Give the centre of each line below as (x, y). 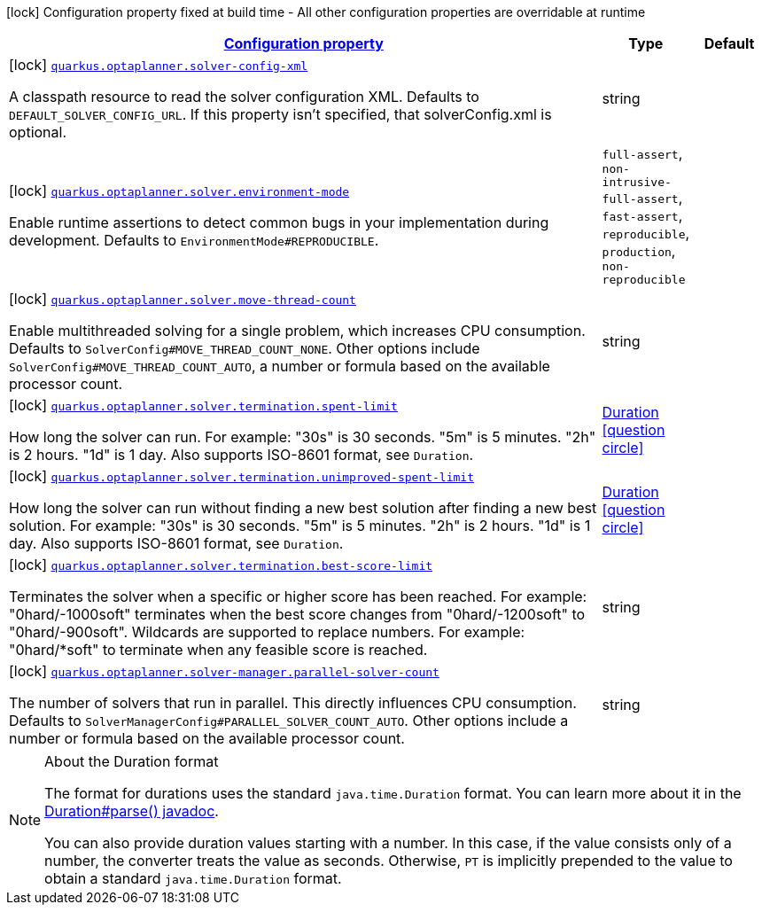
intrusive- (637, 182)
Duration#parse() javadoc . (132, 811)
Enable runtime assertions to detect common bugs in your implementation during (279, 222)
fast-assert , (642, 215)
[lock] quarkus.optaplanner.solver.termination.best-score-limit (221, 565)
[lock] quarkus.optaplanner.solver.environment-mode (179, 191)
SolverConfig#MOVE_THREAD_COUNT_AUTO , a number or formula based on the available (280, 366)
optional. (38, 132)
